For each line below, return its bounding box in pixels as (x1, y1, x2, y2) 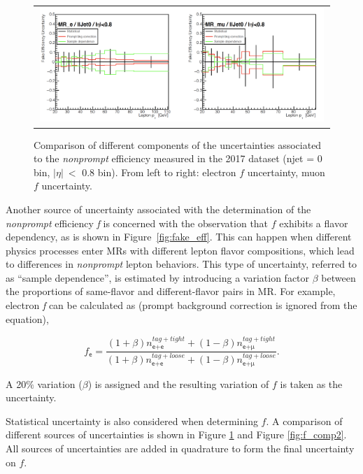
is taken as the (280, 376, 343, 391)
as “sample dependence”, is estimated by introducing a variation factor (6, 270, 310, 285)
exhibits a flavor (279, 215, 348, 230)
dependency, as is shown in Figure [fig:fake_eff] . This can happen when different (6, 229, 352, 244)
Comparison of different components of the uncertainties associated (34, 137, 322, 152)
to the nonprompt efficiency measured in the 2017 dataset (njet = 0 (34, 151, 322, 166)
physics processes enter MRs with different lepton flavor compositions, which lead (6, 243, 355, 257)
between (321, 270, 356, 285)
